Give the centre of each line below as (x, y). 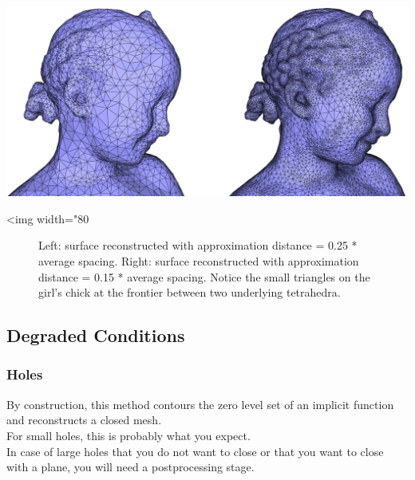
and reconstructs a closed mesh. (84, 420)
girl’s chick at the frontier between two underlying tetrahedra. (190, 292)
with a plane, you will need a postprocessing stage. (130, 467)
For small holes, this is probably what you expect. (128, 435)
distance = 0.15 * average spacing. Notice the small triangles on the (204, 276)
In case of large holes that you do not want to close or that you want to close (195, 451)
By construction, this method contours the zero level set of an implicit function (200, 404)
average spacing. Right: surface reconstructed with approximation (199, 261)
